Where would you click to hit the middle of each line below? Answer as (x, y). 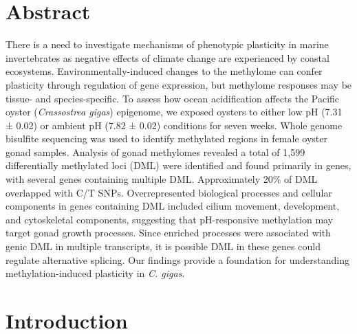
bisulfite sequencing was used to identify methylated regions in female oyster (166, 138)
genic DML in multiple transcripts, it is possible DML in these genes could (163, 246)
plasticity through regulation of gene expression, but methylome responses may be (179, 84)
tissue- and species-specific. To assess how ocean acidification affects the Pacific (173, 98)
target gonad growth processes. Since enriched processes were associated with (168, 233)
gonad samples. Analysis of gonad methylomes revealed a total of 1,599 (155, 152)
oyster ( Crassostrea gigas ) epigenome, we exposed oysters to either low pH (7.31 (174, 112)
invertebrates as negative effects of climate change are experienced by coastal (167, 57)
